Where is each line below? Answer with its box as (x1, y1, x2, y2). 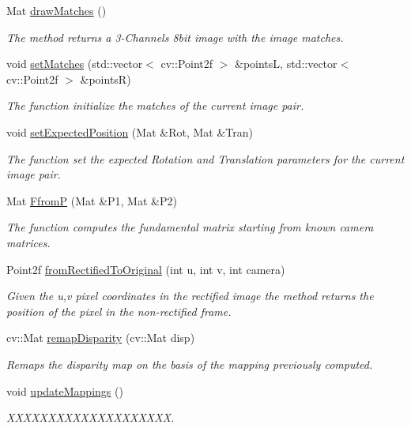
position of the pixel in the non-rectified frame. (6, 302, 232, 319)
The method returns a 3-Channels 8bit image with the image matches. (6, 28, 344, 45)
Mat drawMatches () (6, 2, 107, 18)
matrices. (6, 234, 51, 250)
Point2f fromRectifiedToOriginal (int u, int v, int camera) (6, 261, 285, 277)
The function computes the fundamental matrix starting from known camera (6, 219, 374, 235)
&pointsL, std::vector (235, 55, 337, 72)
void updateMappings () (6, 382, 123, 399)
